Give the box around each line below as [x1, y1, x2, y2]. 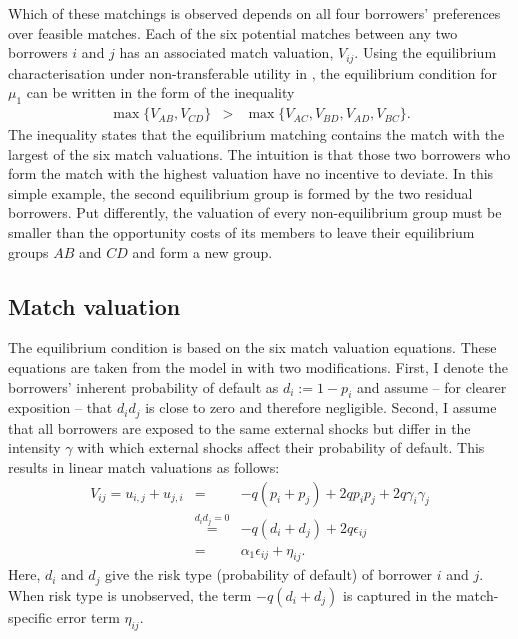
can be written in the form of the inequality [26, 82, 295, 103]
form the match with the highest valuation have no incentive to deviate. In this [8, 163, 494, 184]
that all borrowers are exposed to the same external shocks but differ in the [8, 417, 471, 438]
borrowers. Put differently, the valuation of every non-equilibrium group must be [8, 202, 502, 223]
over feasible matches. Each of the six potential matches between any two [8, 22, 458, 43]
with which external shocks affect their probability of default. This [77, 437, 485, 458]
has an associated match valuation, [119, 42, 334, 63]
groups [8, 241, 49, 262]
